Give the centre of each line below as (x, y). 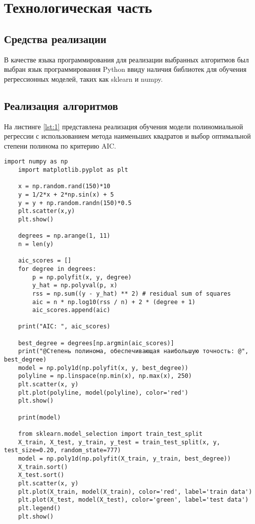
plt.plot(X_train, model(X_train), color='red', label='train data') (135, 492)
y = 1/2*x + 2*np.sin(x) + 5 (66, 194)
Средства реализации (55, 38)
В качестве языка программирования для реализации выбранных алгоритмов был (127, 59)
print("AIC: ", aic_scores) (64, 327)
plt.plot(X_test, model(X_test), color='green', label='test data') (133, 500)
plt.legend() (39, 508)
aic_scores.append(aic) (71, 310)
